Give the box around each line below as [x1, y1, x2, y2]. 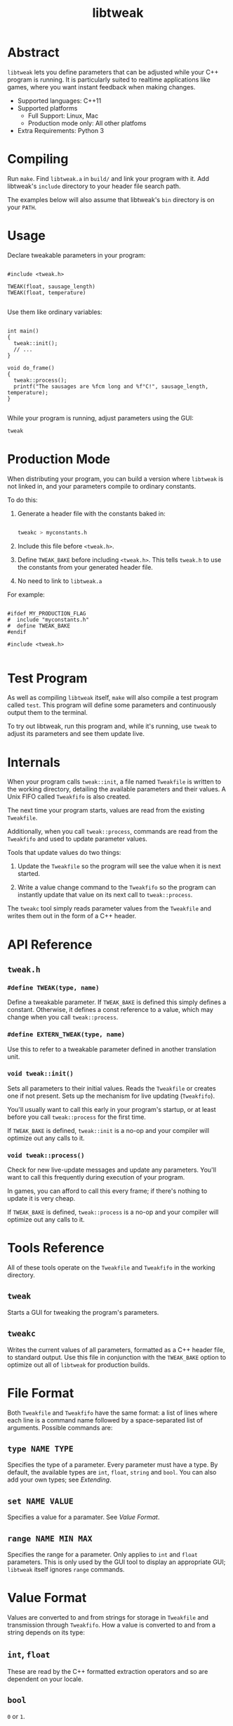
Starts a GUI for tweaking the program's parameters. [7, 1308, 159, 1316]
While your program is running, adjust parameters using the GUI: [7, 413, 194, 422]
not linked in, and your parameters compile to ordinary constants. [7, 482, 197, 490]
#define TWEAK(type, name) [7, 984, 100, 992]
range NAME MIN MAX [7, 1533, 93, 1544]
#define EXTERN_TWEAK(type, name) [7, 1030, 125, 1039]
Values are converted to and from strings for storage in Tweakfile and [7, 1613, 209, 1622]
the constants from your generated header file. [17, 563, 153, 571]
